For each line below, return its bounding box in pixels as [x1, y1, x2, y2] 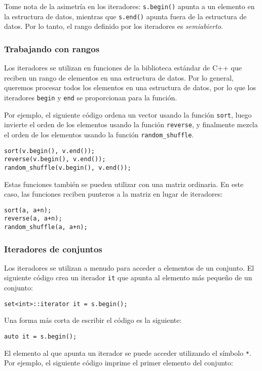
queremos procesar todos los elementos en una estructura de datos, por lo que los [4, 82, 256, 93]
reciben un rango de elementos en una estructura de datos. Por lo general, [4, 72, 234, 83]
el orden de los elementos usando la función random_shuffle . [4, 129, 194, 139]
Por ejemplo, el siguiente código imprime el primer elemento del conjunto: [4, 357, 233, 368]
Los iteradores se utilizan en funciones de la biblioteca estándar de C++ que [4, 62, 242, 73]
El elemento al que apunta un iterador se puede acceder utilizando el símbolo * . [4, 347, 251, 358]
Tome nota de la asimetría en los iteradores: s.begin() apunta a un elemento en [4, 1, 255, 11]
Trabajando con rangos [4, 42, 100, 55]
